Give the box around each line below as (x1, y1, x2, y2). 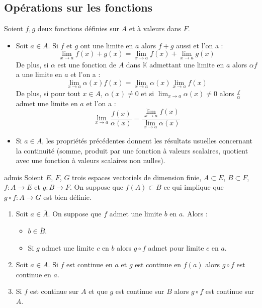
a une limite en (16, 69, 62, 80)
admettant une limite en (149, 59, 224, 69)
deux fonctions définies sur (37, 23, 119, 34)
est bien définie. (43, 191, 92, 202)
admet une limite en (16, 98, 78, 108)
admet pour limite (148, 242, 204, 253)
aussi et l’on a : (176, 40, 223, 50)
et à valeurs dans (129, 23, 181, 34)
